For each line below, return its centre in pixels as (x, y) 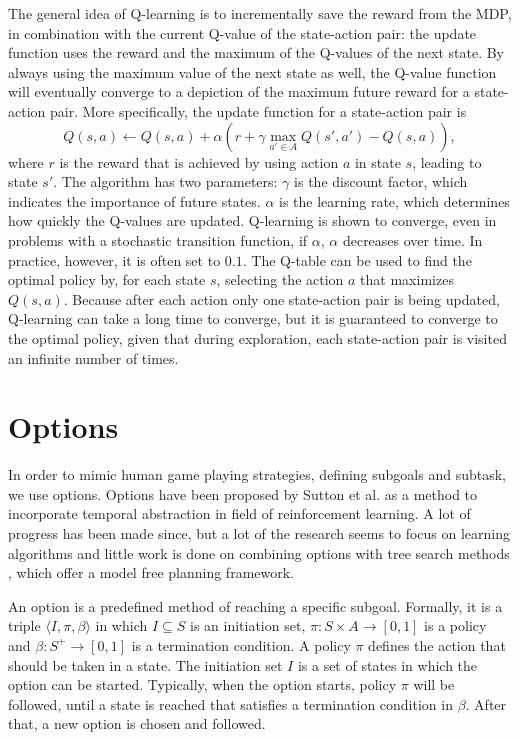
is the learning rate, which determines (394, 200)
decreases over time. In (412, 239)
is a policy (455, 625)
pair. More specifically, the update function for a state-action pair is (258, 110)
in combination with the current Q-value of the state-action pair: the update (242, 32)
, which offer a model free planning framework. (151, 572)
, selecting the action (280, 279)
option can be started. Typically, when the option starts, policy (202, 684)
